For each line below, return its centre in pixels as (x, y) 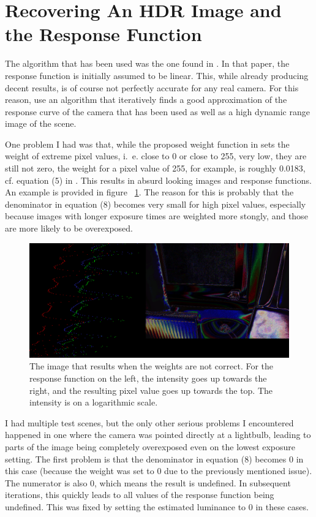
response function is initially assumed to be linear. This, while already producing (157, 75)
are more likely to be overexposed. (69, 228)
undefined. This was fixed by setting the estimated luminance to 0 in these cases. (157, 506)
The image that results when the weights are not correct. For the (152, 366)
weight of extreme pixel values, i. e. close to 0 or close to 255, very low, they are (156, 156)
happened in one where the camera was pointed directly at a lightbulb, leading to (158, 435)
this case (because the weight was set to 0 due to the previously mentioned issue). (159, 471)
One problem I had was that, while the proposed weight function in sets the (147, 144)
